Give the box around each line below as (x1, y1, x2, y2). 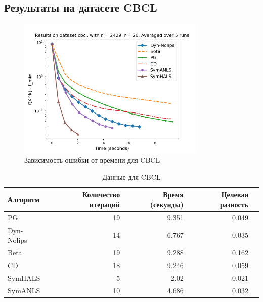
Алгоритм (8, 194, 40, 205)
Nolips (8, 235, 27, 245)
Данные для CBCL (102, 171, 161, 182)
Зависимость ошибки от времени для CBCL (24, 155, 160, 165)
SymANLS (8, 285, 40, 295)
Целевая (221, 189, 248, 200)
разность (220, 199, 248, 209)
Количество (82, 189, 120, 200)
